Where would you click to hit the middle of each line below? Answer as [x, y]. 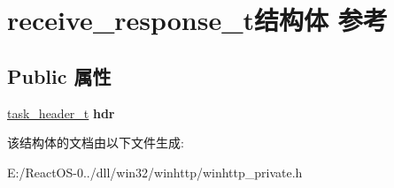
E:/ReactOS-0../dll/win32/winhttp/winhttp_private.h [155, 172]
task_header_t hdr [61, 113]
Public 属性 [59, 75]
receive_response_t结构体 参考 [197, 20]
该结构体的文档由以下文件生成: [96, 143]
